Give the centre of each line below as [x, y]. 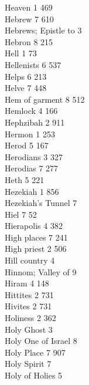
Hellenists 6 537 [33, 64]
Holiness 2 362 [30, 318]
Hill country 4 [30, 260]
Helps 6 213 [26, 76]
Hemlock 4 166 [31, 111]
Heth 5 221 [25, 179]
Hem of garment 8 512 [45, 99]
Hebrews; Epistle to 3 [43, 30]
